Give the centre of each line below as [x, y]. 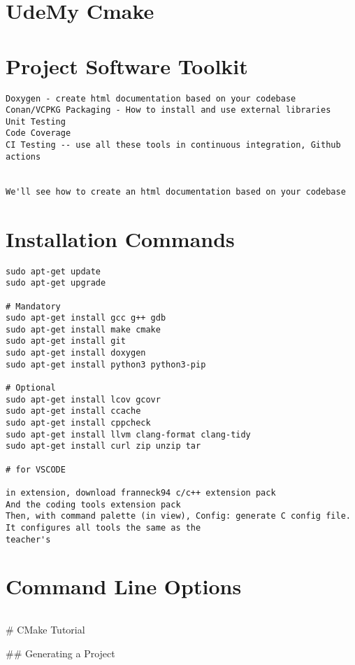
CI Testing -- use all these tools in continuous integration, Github [173, 145]
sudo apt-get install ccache [73, 411]
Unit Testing [36, 121]
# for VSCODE [36, 469]
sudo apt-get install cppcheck [78, 423]
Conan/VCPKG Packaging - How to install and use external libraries [168, 110]
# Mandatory [33, 306]
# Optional [31, 388]
